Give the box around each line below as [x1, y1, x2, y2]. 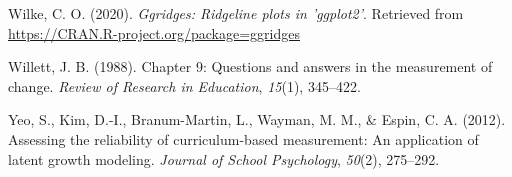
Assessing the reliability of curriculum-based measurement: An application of [8, 128, 479, 149]
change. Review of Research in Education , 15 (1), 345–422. [8, 75, 361, 96]
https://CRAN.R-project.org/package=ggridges [8, 22, 300, 43]
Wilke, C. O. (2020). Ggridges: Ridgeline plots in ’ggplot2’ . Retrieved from [8, 3, 464, 23]
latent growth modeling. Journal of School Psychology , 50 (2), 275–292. [8, 148, 440, 169]
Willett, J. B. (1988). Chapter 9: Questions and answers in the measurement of [8, 56, 493, 77]
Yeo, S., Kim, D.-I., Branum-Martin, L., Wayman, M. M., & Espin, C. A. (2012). [8, 109, 506, 130]
